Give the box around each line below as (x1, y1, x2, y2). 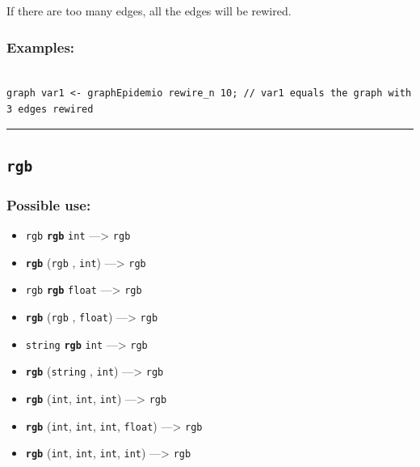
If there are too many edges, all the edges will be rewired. (6, 2, 292, 19)
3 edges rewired (6, 104, 94, 115)
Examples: (6, 36, 75, 57)
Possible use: (6, 194, 91, 214)
